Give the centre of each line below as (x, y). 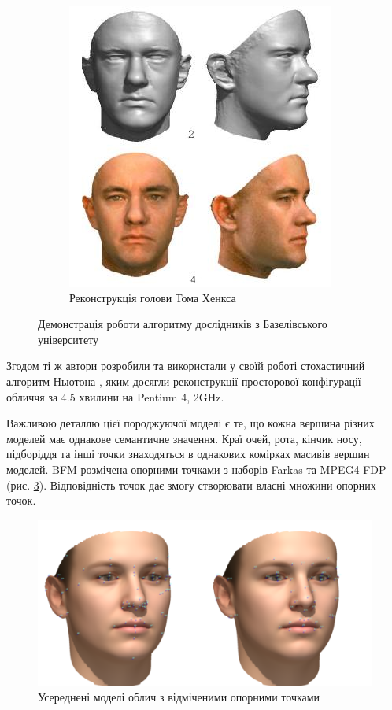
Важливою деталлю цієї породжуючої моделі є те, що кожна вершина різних (190, 423)
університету (68, 339)
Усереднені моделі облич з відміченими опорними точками (179, 697)
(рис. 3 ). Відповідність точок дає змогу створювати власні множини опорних (191, 484)
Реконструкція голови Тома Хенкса (153, 297)
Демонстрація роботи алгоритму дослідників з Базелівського (183, 324)
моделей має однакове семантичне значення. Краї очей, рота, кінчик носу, (184, 438)
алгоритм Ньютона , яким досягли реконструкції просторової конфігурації (184, 381)
